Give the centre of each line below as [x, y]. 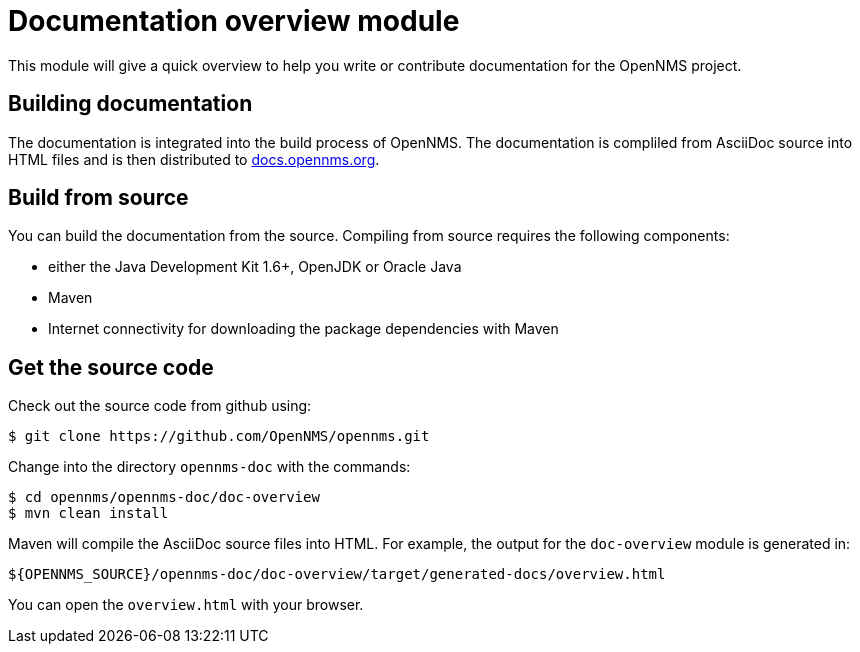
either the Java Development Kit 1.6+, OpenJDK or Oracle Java [255, 267]
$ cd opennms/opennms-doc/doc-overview [164, 497]
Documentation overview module [234, 21]
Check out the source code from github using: [160, 406]
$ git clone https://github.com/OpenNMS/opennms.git [219, 436]
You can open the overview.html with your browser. [186, 605]
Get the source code [111, 367]
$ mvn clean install [88, 513]
